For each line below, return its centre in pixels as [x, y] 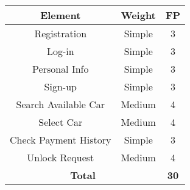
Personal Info [61, 69]
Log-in [60, 51]
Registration [61, 33]
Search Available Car [60, 104]
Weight [138, 15]
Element [61, 15]
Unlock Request [61, 157]
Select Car [61, 122]
